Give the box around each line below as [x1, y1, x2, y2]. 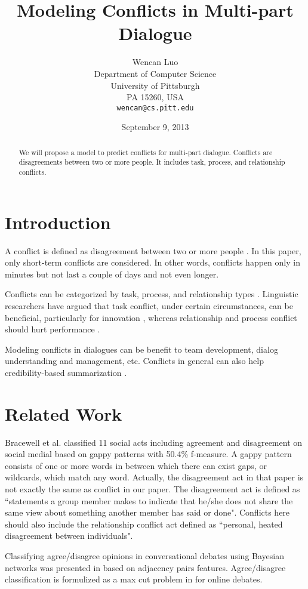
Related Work [5, 401, 122, 425]
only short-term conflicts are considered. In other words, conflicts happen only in [5, 256, 300, 269]
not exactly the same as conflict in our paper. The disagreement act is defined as [5, 483, 300, 495]
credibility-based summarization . [5, 366, 127, 378]
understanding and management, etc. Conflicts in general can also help [5, 354, 264, 367]
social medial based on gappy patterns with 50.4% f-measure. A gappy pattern [5, 448, 292, 460]
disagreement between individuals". [5, 529, 133, 542]
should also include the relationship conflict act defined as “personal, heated [5, 517, 283, 530]
